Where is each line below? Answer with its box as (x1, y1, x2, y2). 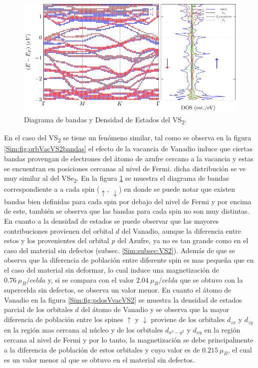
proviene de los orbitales (151, 314, 225, 325)
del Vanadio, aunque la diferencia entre (121, 225, 242, 236)
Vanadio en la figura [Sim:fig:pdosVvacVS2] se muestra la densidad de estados (4, 294, 242, 305)
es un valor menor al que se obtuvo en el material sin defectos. (4, 355, 195, 365)
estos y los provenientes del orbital (4, 235, 109, 246)
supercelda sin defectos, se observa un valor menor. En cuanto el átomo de (4, 285, 232, 295)
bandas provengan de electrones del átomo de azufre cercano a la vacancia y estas (4, 153, 254, 163)
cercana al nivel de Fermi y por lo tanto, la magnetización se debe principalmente (4, 334, 254, 345)
